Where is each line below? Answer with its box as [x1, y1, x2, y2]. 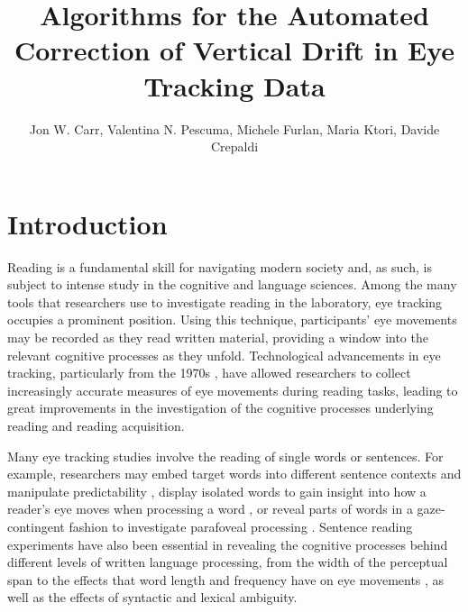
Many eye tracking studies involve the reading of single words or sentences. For [7, 446, 444, 465]
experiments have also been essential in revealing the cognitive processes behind [7, 534, 448, 553]
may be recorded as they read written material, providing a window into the [7, 328, 428, 346]
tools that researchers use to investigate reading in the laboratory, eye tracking [7, 292, 443, 311]
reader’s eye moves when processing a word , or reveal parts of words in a [7, 499, 413, 518]
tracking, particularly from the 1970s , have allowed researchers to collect [7, 363, 411, 382]
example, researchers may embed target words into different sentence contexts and [7, 464, 462, 483]
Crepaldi [210, 137, 259, 156]
